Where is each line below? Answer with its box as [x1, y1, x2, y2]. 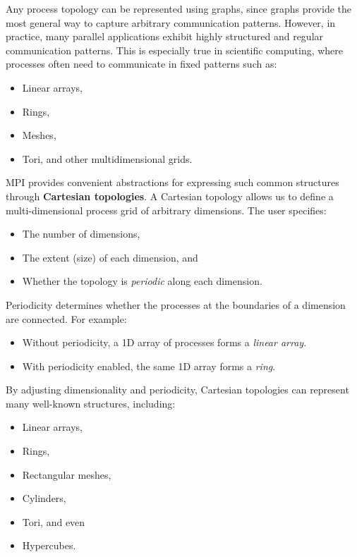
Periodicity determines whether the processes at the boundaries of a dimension [6, 297, 346, 312]
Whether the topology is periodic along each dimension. [22, 274, 262, 288]
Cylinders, [22, 491, 66, 506]
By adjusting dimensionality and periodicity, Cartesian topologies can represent [6, 382, 349, 397]
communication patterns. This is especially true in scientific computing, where [6, 42, 344, 57]
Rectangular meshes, [22, 467, 111, 482]
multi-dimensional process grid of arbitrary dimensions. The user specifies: [6, 202, 327, 217]
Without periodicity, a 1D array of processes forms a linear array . [22, 335, 307, 350]
